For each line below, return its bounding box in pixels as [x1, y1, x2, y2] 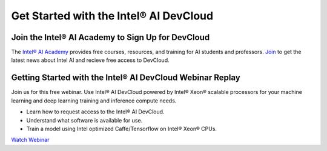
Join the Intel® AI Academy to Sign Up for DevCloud [11, 32, 210, 42]
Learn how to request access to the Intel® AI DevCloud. [26, 108, 165, 115]
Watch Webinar [11, 136, 50, 144]
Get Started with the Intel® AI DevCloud [11, 9, 214, 22]
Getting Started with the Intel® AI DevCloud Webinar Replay [11, 73, 240, 83]
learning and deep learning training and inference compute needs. [11, 97, 177, 104]
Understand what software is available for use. [26, 116, 143, 124]
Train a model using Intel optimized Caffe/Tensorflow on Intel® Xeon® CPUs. [26, 125, 217, 132]
